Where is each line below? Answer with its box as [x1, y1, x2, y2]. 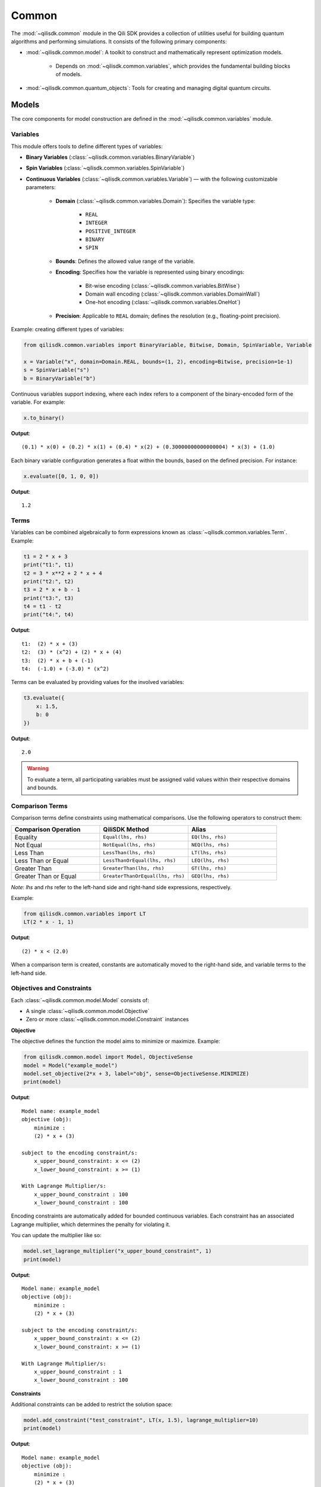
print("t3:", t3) [23, 595, 74, 601]
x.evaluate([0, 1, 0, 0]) [23, 473, 99, 479]
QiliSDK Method [103, 825, 149, 833]
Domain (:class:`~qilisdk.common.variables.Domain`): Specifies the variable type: [55, 197, 256, 205]
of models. [55, 71, 82, 78]
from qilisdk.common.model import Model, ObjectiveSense [23, 1053, 193, 1061]
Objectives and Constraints [11, 984, 92, 993]
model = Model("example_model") [23, 1062, 118, 1069]
